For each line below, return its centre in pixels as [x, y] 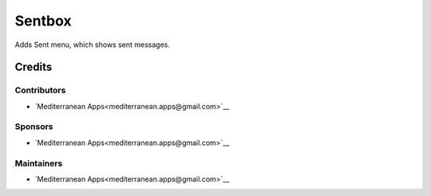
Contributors [40, 90]
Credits [34, 67]
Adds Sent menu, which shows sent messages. [93, 45]
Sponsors [34, 127]
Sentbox [43, 21]
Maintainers [39, 163]
